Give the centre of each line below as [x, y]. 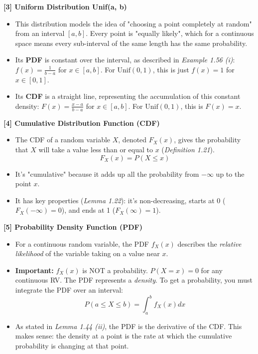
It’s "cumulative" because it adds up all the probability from [107, 174]
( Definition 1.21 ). [188, 149]
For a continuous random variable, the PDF [82, 243]
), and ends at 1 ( [88, 210]
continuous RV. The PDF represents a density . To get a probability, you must [134, 280]
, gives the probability [207, 140]
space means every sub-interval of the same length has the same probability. [131, 43]
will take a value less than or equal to [96, 149]
